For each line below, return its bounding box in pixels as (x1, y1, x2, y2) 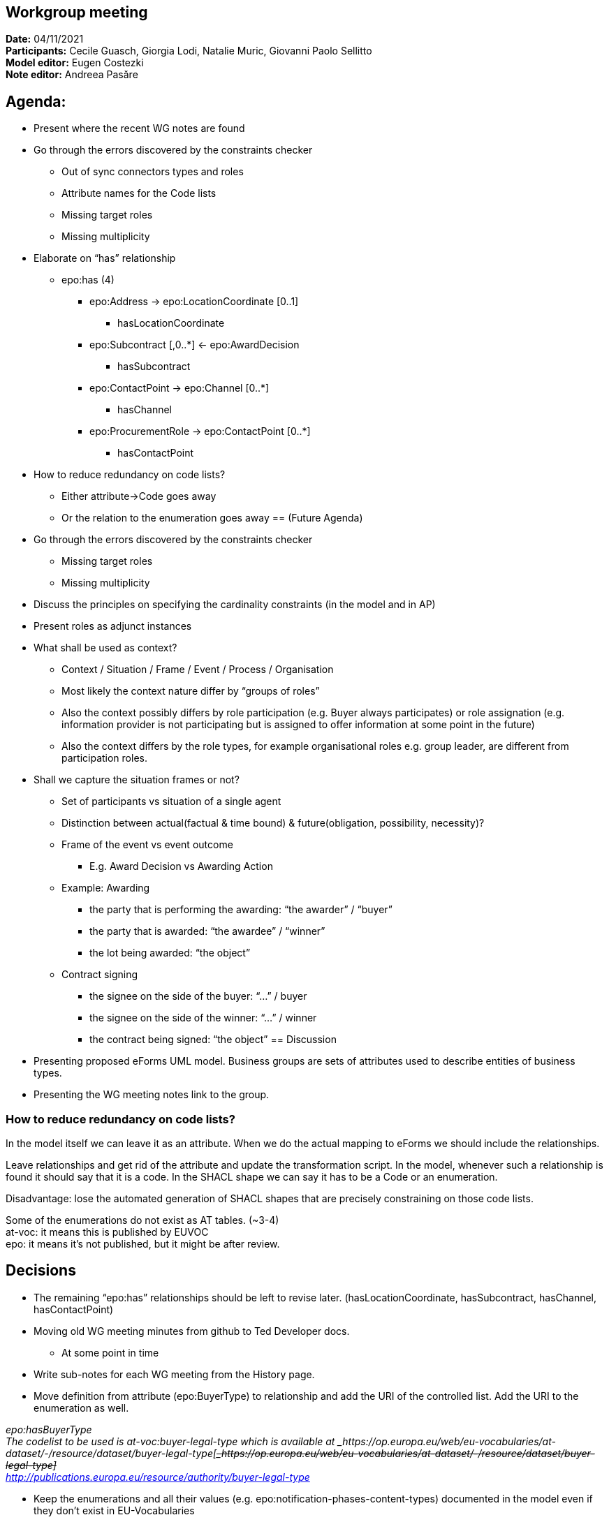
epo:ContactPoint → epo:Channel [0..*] (89, 382, 270, 394)
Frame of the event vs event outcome (61, 838, 233, 851)
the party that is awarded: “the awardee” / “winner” (89, 925, 325, 938)
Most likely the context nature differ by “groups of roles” (61, 685, 320, 697)
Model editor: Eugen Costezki (6, 57, 144, 69)
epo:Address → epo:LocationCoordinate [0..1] (89, 295, 299, 308)
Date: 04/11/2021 (6, 33, 84, 45)
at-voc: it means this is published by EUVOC (6, 1226, 209, 1239)
